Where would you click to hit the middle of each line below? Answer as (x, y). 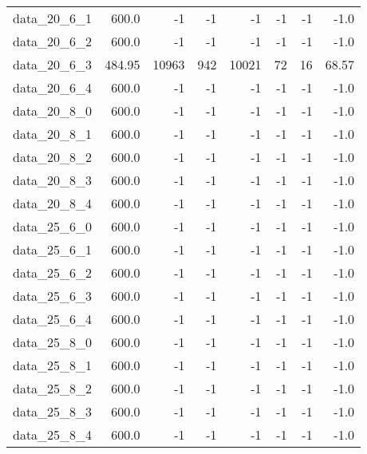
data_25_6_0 (53, 226)
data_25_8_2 (53, 388)
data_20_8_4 (53, 203)
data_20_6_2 (53, 41)
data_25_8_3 (53, 411)
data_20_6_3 (53, 64)
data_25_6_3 (53, 296)
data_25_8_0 (53, 342)
